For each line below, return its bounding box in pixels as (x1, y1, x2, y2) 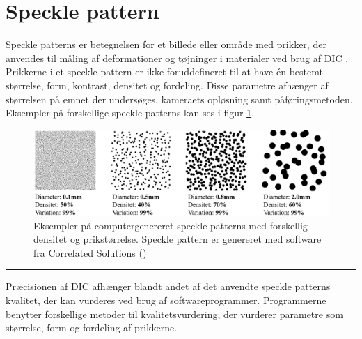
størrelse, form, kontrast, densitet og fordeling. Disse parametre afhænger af (6, 77, 329, 92)
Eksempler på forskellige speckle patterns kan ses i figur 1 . (6, 105, 255, 120)
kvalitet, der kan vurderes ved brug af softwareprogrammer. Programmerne (6, 293, 326, 308)
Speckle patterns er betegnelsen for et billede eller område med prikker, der (6, 37, 326, 52)
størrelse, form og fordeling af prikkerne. (6, 320, 178, 335)
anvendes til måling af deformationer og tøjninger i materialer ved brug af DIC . (6, 50, 349, 65)
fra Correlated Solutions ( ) (33, 245, 147, 259)
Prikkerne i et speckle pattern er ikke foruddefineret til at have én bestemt (6, 64, 323, 79)
